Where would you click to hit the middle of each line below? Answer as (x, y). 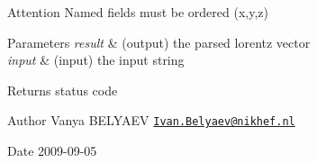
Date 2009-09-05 (52, 151)
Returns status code (63, 90)
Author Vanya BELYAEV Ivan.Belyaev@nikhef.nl (151, 120)
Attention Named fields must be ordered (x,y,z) (138, 12)
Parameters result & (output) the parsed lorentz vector (159, 42)
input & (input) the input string (96, 60)
